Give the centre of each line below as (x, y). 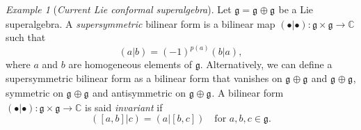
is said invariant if (124, 107)
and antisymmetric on (139, 92)
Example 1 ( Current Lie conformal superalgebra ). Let (119, 9)
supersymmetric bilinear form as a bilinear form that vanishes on (144, 78)
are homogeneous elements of (130, 64)
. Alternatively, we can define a (266, 64)
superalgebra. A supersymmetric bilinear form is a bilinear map (141, 23)
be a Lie (296, 9)
